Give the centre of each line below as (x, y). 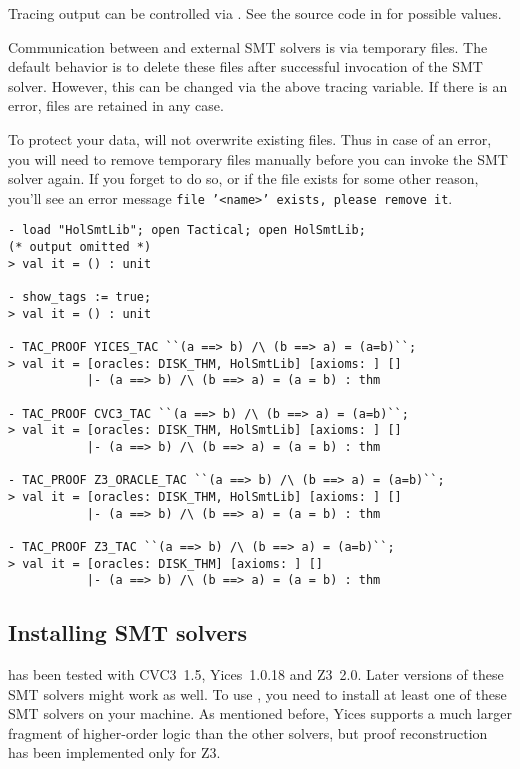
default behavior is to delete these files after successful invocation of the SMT (245, 66)
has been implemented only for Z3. (114, 752)
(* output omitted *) (80, 247)
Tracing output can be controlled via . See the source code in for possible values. (255, 13)
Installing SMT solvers (128, 632)
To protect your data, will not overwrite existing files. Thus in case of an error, (250, 138)
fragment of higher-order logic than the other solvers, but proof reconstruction (248, 732)
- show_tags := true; (80, 297)
